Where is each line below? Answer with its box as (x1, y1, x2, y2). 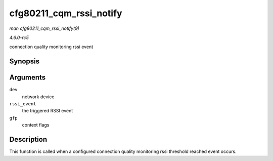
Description (9, 135, 48, 144)
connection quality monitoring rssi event (9, 44, 94, 50)
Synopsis (9, 57, 40, 66)
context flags (22, 122, 50, 128)
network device (22, 94, 55, 100)
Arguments (9, 73, 46, 82)
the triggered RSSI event (22, 108, 73, 114)
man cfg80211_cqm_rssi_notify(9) (9, 25, 79, 31)
